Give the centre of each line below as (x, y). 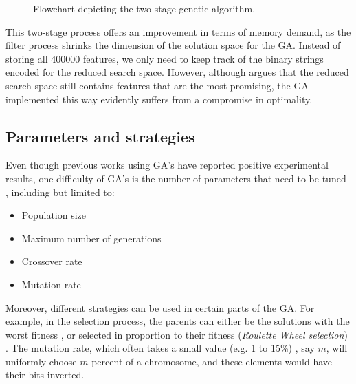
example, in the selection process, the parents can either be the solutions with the (178, 321)
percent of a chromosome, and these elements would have (212, 361)
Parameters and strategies (100, 136)
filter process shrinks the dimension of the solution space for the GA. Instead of (173, 45)
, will (337, 348)
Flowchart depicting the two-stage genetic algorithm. (144, 8)
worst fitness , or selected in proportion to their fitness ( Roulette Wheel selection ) (177, 334)
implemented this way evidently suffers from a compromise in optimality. (159, 99)
